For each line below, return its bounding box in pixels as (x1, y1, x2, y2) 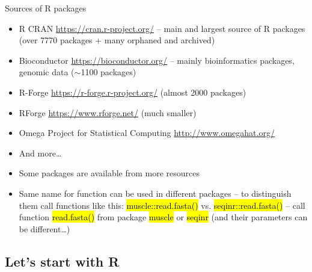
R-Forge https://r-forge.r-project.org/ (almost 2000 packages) (19, 85, 246, 98)
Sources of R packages (5, 2, 87, 14)
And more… (19, 146, 62, 159)
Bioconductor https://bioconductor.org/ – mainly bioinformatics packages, (19, 54, 295, 66)
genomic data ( (19, 66, 75, 78)
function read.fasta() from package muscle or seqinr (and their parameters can (19, 211, 308, 223)
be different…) (19, 222, 70, 235)
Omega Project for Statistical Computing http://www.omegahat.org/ (19, 126, 275, 139)
